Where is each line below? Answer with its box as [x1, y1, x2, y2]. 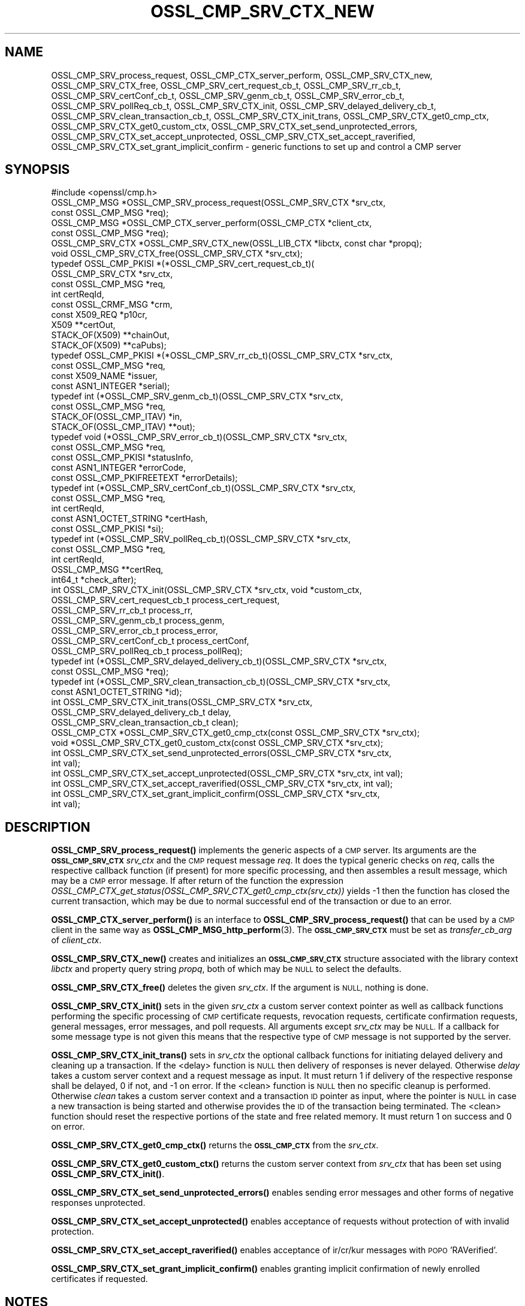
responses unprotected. [51, 1197, 146, 1208]
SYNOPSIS [5, 162, 70, 177]
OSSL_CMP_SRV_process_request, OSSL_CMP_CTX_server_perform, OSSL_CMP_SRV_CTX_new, [51, 70, 433, 80]
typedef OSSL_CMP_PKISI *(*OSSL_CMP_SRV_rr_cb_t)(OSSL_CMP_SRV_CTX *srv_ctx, [51, 350, 393, 361]
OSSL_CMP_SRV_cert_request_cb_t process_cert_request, [51, 595, 280, 606]
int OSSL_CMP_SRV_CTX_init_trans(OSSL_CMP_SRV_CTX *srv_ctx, [51, 697, 313, 708]
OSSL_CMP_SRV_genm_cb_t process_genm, [51, 615, 225, 626]
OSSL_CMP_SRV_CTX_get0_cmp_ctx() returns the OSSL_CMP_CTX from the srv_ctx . [51, 1140, 379, 1151]
